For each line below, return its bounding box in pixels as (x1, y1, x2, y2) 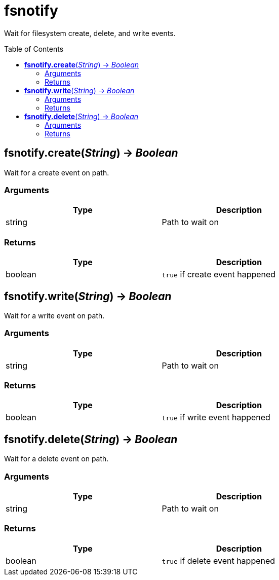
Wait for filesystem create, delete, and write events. (4, 28, 176, 38)
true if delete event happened (162, 555, 275, 566)
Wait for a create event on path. (4, 168, 109, 177)
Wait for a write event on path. (4, 311, 105, 320)
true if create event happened (162, 269, 276, 280)
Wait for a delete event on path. (4, 454, 109, 463)
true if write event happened (162, 412, 270, 423)
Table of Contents (4, 44, 64, 53)
